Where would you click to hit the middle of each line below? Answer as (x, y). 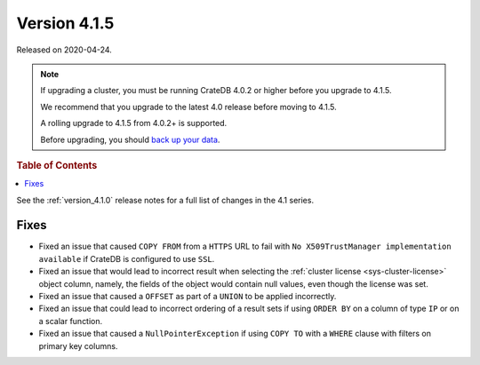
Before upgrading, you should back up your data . (130, 139)
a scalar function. (71, 321)
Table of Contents (57, 165)
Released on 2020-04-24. (64, 50)
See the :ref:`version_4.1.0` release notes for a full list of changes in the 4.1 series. (165, 200)
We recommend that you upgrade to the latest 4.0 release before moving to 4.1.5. (188, 107)
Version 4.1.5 (65, 23)
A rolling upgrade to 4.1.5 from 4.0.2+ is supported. (134, 123)
